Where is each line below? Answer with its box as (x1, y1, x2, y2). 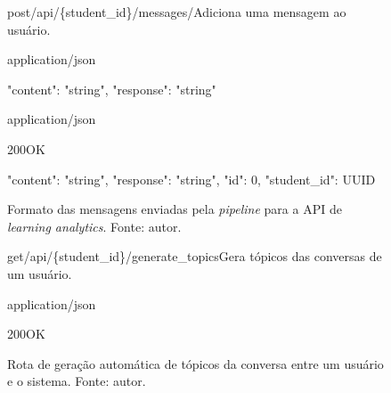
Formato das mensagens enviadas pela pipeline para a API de (7, 200, 342, 218)
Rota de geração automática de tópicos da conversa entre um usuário (7, 354, 384, 373)
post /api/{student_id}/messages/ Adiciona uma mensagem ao (7, 3, 346, 20)
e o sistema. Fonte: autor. (7, 372, 146, 390)
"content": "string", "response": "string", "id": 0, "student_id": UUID (7, 169, 376, 188)
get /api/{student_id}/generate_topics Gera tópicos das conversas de (7, 247, 382, 266)
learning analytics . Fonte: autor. (7, 217, 182, 235)
